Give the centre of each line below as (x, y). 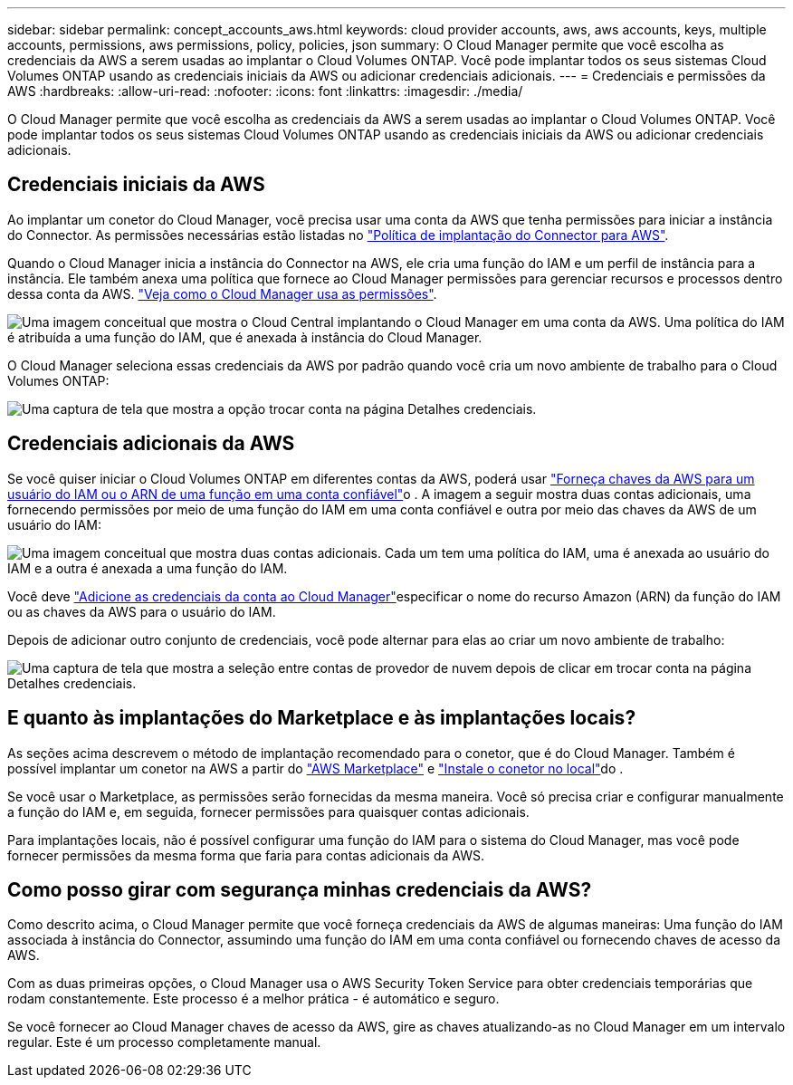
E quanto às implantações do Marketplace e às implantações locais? (322, 718)
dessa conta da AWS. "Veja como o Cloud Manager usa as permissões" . (222, 293)
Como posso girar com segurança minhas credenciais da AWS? (300, 889)
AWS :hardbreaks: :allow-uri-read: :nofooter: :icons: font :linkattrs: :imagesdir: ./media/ (265, 91)
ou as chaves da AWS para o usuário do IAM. (142, 611)
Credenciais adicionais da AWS (151, 444)
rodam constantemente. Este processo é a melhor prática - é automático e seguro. (253, 999)
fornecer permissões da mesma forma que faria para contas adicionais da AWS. (246, 855)
